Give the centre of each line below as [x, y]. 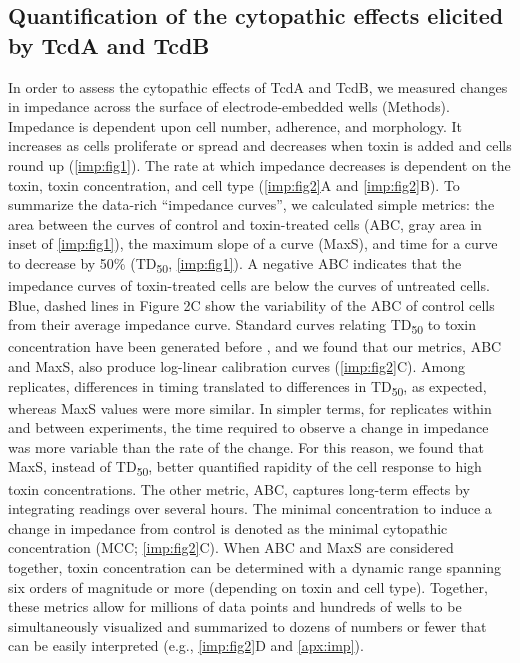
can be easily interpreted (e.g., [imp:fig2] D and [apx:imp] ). [186, 645]
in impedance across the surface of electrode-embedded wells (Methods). [229, 106]
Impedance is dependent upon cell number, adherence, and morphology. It [235, 125]
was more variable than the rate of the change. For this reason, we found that [246, 446]
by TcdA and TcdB [109, 44]
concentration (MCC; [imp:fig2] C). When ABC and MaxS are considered [231, 547]
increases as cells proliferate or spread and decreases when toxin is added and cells [260, 145]
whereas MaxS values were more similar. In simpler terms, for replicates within [250, 407]
